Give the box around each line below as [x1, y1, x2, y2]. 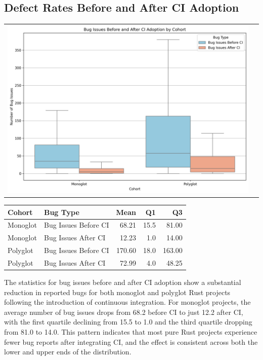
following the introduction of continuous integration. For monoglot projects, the [4, 297, 251, 307]
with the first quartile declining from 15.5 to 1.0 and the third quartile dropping [4, 316, 252, 327]
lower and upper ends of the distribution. [4, 346, 131, 357]
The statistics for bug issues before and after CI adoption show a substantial [4, 276, 241, 287]
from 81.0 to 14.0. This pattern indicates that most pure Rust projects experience [4, 326, 257, 337]
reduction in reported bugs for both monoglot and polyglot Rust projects [4, 286, 231, 297]
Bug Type [43, 206, 79, 217]
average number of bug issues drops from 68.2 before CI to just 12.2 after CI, [4, 306, 243, 317]
